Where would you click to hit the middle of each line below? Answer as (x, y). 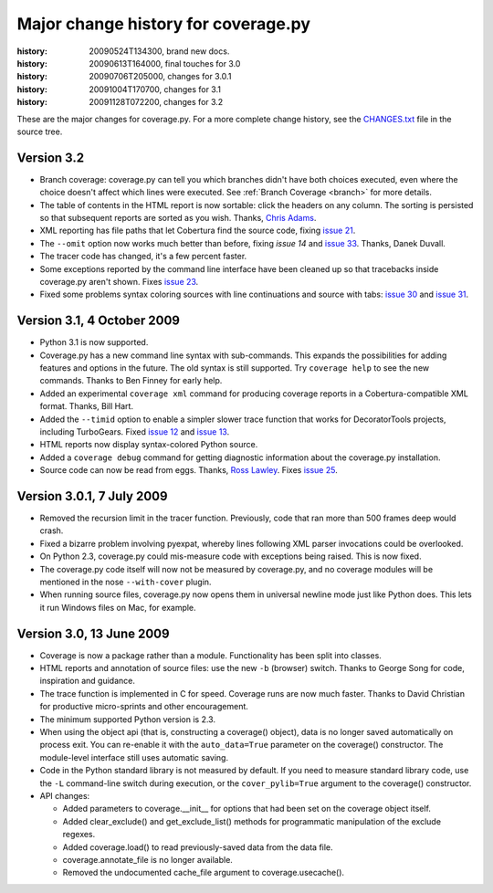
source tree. (40, 131)
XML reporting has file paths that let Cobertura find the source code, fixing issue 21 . (198, 231)
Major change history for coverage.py (163, 24)
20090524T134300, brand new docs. (159, 51)
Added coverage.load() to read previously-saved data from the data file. (198, 847)
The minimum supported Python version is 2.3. (128, 719)
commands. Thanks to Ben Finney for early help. (131, 381)
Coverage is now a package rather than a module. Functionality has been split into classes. (211, 655)
